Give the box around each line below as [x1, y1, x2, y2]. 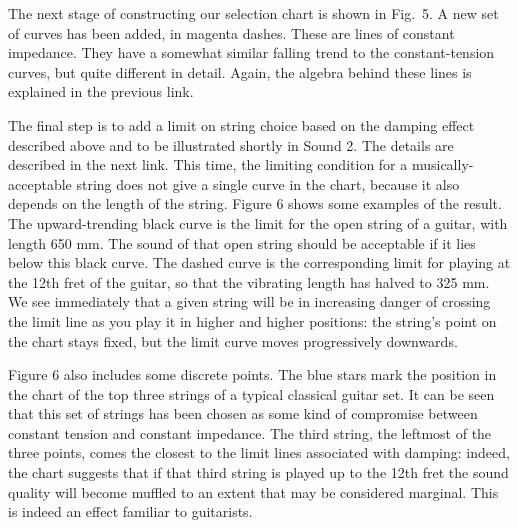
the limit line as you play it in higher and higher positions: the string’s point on [8, 310, 497, 331]
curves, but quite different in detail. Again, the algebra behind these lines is [8, 61, 472, 82]
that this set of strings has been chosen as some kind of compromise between [8, 403, 478, 424]
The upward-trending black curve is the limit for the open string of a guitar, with [8, 212, 508, 233]
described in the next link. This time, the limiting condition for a [8, 154, 408, 175]
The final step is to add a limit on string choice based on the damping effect [8, 114, 475, 135]
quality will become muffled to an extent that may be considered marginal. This [8, 481, 499, 502]
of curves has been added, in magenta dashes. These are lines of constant [8, 22, 455, 43]
